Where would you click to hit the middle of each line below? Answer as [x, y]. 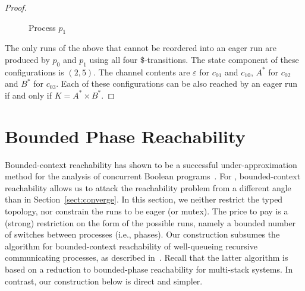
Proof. [16, 7]
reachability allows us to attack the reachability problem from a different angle [148, 187]
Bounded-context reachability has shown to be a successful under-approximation [151, 164]
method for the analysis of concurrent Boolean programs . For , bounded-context [153, 176]
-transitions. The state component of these [221, 59]
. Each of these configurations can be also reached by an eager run [177, 83]
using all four [114, 59]
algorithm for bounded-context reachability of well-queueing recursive [131, 246]
